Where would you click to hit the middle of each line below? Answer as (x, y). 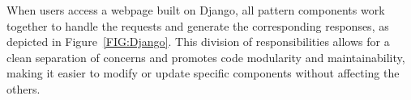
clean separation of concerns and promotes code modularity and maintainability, (206, 57)
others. (24, 88)
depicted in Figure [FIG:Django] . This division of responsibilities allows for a (198, 42)
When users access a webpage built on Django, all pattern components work (196, 10)
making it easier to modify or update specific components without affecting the (203, 73)
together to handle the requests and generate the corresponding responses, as (198, 25)
